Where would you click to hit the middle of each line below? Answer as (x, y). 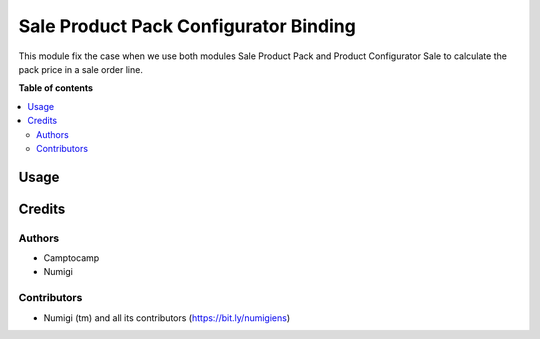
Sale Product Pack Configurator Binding (187, 26)
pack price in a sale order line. (81, 69)
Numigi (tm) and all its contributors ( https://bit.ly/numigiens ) (167, 317)
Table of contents (56, 88)
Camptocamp (71, 258)
